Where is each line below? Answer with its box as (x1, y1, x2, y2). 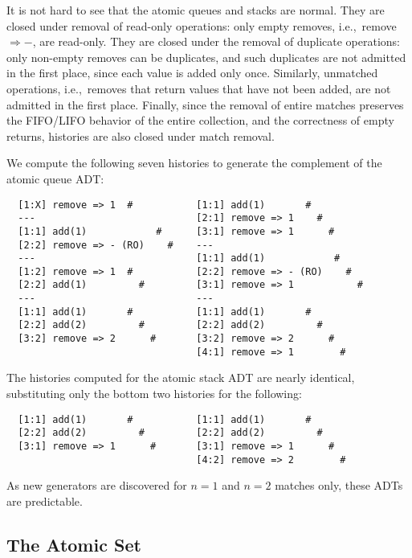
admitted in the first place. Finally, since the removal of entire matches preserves (6, 96, 404, 113)
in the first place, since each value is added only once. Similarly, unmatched (6, 64, 378, 81)
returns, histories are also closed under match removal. (6, 127, 275, 144)
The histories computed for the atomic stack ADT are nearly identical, (6, 369, 355, 386)
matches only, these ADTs (275, 477, 403, 494)
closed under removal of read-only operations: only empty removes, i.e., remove (6, 17, 397, 34)
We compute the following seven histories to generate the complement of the (6, 154, 382, 171)
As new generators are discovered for (6, 477, 187, 494)
